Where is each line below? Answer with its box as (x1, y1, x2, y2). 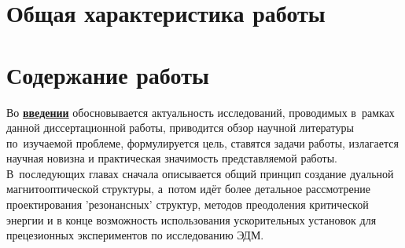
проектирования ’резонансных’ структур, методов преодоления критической (6, 196, 369, 213)
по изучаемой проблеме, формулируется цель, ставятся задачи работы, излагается (6, 134, 399, 151)
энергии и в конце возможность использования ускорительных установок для (6, 211, 377, 228)
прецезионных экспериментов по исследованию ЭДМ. (6, 227, 264, 243)
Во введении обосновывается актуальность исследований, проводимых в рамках (6, 104, 395, 120)
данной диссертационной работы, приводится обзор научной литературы (6, 119, 354, 136)
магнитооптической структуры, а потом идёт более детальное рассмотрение (6, 181, 370, 197)
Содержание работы (6, 58, 209, 90)
